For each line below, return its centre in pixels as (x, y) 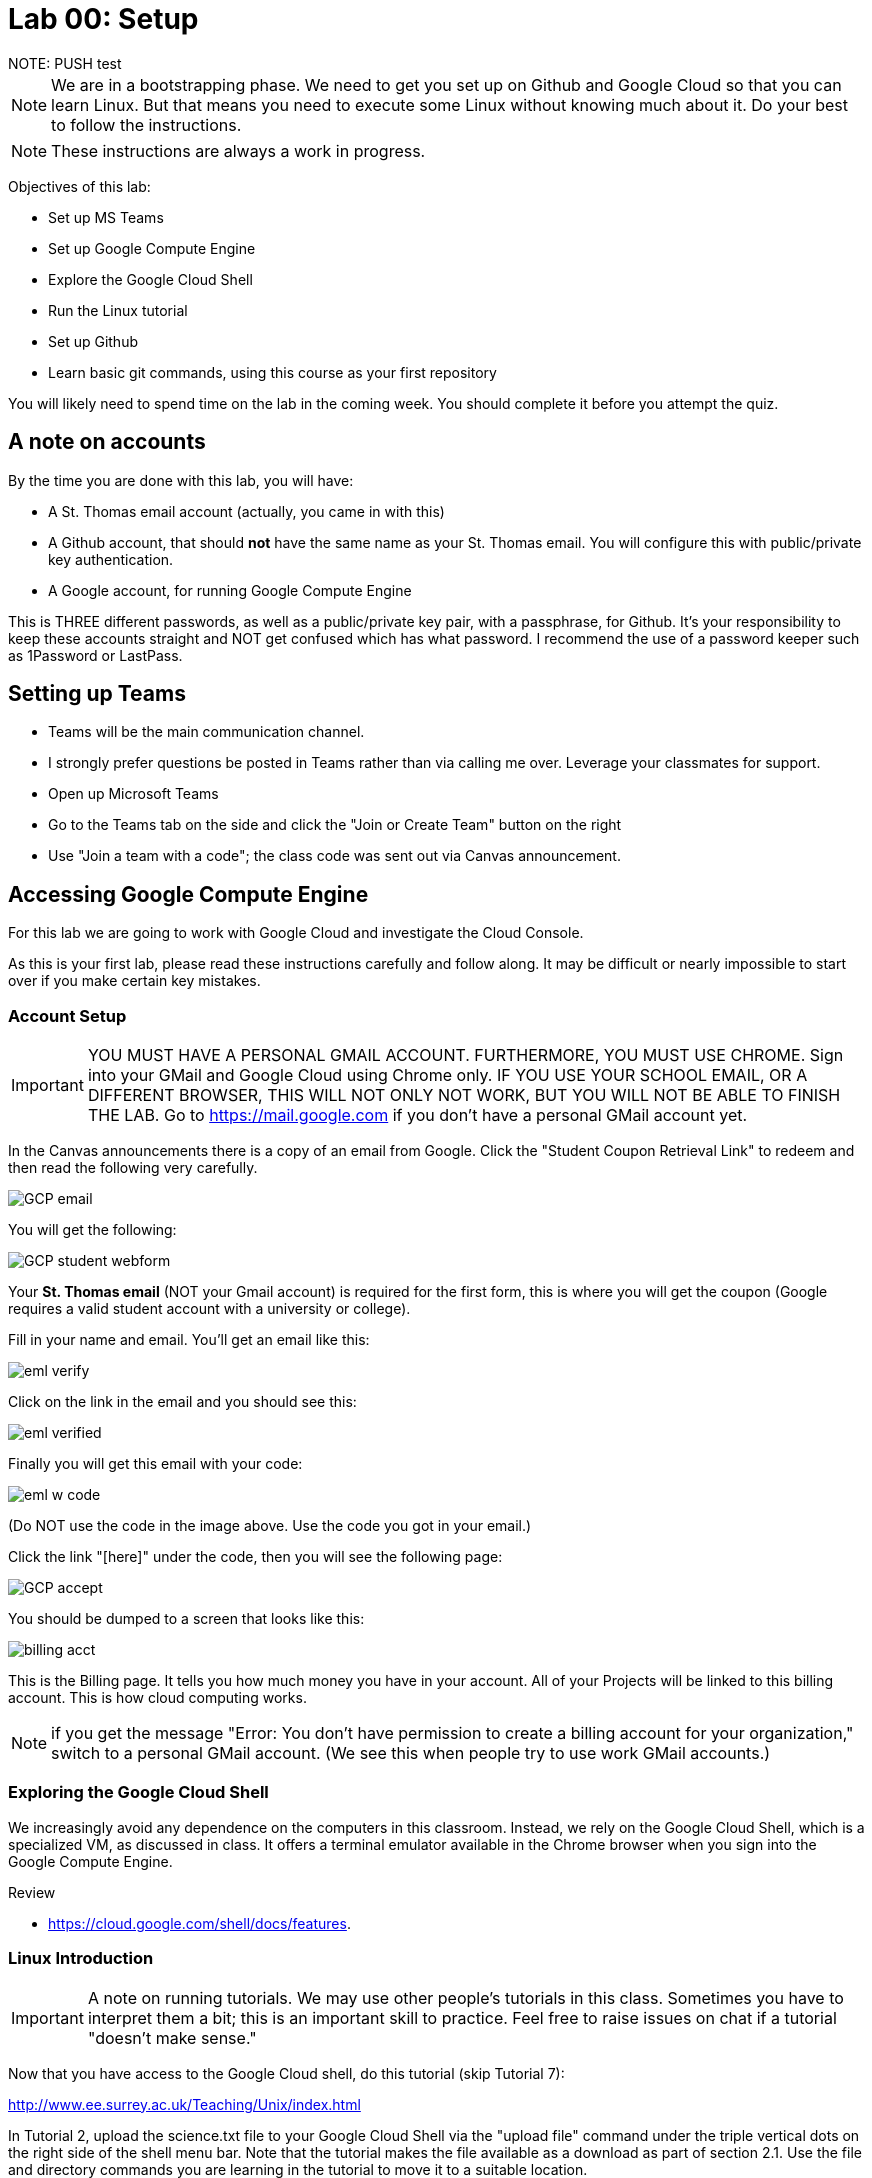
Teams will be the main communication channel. (206, 732)
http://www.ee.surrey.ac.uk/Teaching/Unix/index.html (184, 2104)
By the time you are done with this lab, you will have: (181, 480)
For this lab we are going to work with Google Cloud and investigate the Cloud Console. (296, 933)
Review (32, 1892)
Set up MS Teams (106, 217)
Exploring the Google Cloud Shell (138, 1792)
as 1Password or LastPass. (95, 655)
